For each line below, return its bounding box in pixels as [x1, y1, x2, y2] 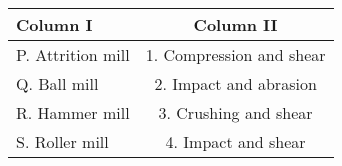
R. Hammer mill [16, 101, 130, 124]
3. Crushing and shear [158, 101, 313, 124]
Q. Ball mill [16, 72, 99, 95]
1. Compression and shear [145, 43, 326, 66]
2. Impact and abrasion [154, 72, 317, 95]
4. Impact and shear [165, 130, 306, 153]
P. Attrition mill [16, 43, 130, 66]
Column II [193, 13, 278, 36]
